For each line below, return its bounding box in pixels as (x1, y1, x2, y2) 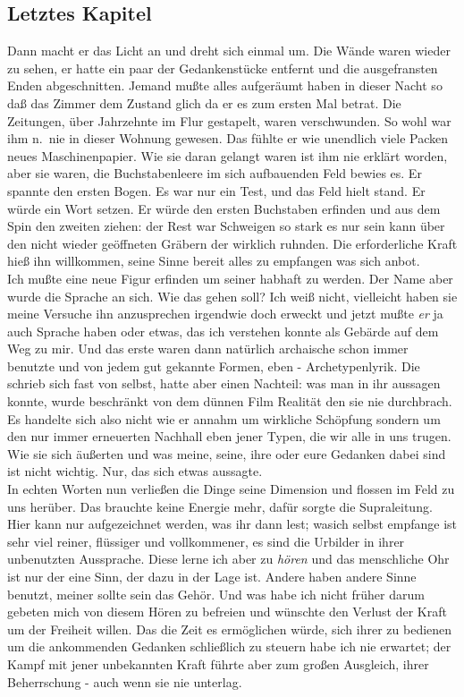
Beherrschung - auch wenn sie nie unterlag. (7, 672, 242, 691)
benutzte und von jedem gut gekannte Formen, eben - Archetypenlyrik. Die (7, 356, 420, 375)
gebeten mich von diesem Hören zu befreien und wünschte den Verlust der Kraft (7, 602, 447, 621)
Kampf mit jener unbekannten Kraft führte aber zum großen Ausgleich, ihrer (7, 654, 429, 673)
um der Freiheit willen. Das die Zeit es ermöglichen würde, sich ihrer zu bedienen (7, 619, 452, 638)
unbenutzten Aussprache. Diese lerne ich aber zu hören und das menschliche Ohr (7, 549, 450, 568)
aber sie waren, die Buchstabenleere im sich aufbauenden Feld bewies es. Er (7, 164, 422, 183)
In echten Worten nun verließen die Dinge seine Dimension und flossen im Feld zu (7, 480, 455, 498)
